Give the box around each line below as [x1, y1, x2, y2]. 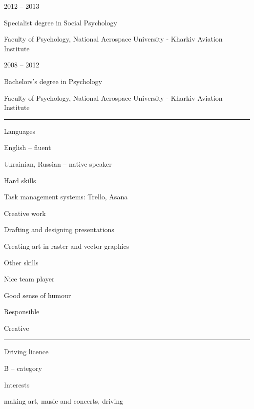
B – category [4, 363, 42, 373]
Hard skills [4, 175, 36, 185]
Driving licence [4, 346, 49, 357]
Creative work [4, 208, 46, 218]
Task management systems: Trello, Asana [4, 192, 128, 202]
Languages [4, 126, 36, 136]
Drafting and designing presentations [4, 224, 114, 235]
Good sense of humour [4, 290, 71, 300]
